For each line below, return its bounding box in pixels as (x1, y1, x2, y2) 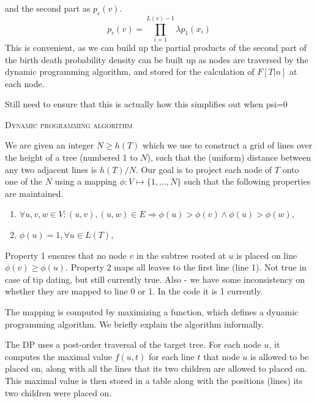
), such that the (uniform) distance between (147, 151, 311, 164)
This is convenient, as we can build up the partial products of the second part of (5, 40, 307, 53)
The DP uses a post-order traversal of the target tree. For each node (5, 338, 261, 351)
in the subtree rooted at (136, 248, 226, 261)
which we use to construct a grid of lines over (143, 139, 313, 152)
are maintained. (5, 186, 64, 199)
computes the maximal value (5, 350, 113, 363)
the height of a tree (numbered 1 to (5, 151, 138, 164)
